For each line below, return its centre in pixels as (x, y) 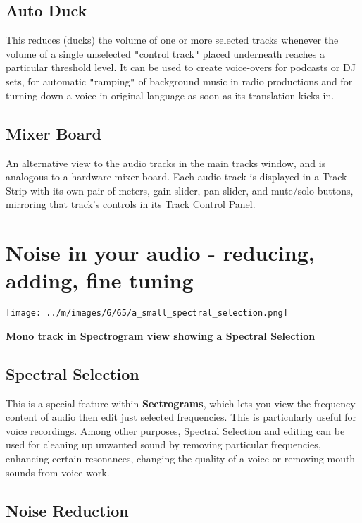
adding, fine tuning (100, 280)
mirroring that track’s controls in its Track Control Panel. (131, 204)
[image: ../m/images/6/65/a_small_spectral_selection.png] (147, 313)
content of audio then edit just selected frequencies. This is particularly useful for (181, 417)
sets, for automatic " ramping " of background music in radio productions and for (179, 81)
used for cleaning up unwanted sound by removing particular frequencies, (163, 444)
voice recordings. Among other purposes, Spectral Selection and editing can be (175, 430)
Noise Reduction (67, 510)
